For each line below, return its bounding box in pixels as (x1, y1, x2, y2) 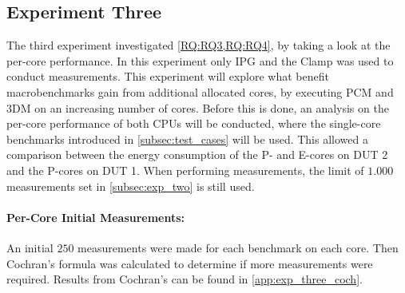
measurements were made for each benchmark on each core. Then (77, 239, 399, 255)
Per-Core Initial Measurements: (6, 208, 185, 225)
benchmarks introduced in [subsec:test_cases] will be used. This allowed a (6, 130, 368, 147)
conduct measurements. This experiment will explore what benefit (6, 68, 329, 85)
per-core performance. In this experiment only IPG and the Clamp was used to (6, 52, 394, 69)
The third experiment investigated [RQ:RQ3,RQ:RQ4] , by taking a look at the (6, 37, 391, 53)
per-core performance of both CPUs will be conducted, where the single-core (6, 115, 381, 132)
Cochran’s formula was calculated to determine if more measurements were (6, 255, 373, 271)
